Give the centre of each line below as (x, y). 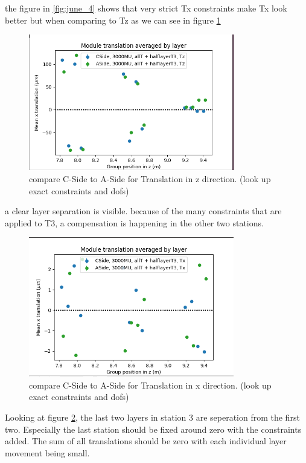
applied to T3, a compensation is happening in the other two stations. (134, 222)
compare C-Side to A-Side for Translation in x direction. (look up (150, 385)
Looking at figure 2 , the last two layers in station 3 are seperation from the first (152, 417)
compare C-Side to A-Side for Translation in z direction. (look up (150, 179)
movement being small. (47, 452)
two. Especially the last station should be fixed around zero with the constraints (153, 429)
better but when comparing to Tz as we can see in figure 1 (113, 20)
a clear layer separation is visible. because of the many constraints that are (143, 211)
